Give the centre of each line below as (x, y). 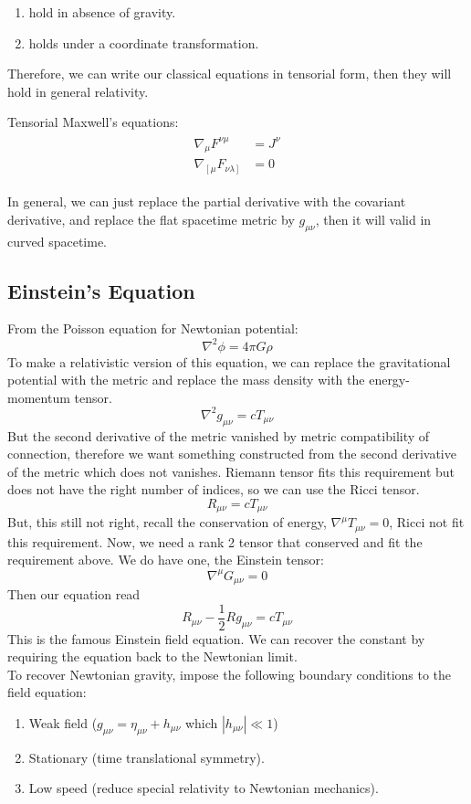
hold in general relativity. (78, 91)
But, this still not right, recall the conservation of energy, (167, 522)
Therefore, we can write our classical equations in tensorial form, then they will (230, 74)
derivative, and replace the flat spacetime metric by (151, 219)
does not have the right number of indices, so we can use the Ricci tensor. (214, 489)
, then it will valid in (373, 219)
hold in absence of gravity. (102, 12)
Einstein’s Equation (101, 290)
